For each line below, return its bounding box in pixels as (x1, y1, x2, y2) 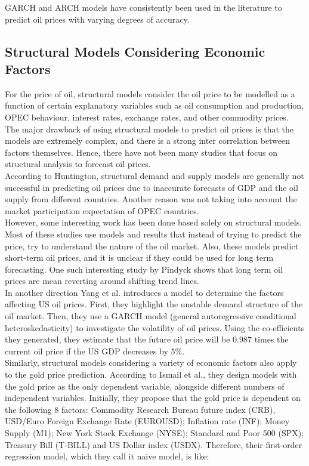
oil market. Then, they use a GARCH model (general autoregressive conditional (5, 310, 296, 322)
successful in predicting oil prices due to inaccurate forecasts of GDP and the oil (5, 181, 298, 193)
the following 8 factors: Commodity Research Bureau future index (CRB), (5, 403, 276, 415)
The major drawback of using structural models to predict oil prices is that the (5, 122, 294, 135)
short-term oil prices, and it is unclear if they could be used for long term (5, 251, 274, 264)
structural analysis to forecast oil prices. (5, 158, 151, 170)
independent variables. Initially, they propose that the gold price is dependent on (5, 391, 301, 404)
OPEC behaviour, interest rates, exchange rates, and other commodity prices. (5, 110, 289, 123)
